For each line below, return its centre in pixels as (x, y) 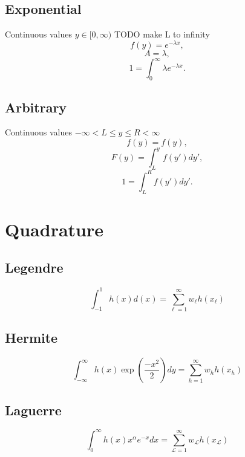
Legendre (34, 267)
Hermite (31, 338)
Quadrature (54, 229)
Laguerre (33, 410)
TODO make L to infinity (162, 34)
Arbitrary (36, 107)
